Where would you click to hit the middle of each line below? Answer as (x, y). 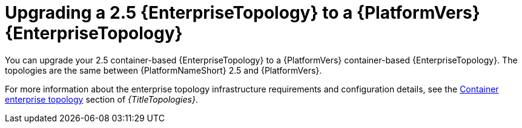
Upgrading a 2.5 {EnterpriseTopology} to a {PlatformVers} (243, 13)
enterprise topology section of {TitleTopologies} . (101, 99)
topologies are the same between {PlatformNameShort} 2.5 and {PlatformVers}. (164, 70)
